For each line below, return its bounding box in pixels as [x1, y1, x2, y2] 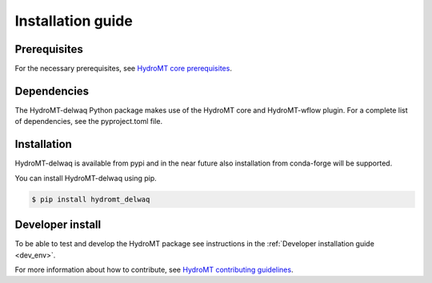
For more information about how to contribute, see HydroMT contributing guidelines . [14, 265, 294, 274]
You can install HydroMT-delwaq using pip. [14, 173, 158, 183]
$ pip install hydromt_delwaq [31, 194, 150, 204]
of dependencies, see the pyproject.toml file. [14, 117, 163, 126]
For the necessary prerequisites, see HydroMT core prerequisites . [14, 64, 232, 74]
